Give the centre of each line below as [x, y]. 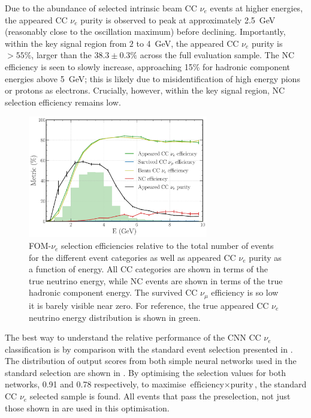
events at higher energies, [256, 8]
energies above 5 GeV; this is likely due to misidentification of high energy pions [153, 78]
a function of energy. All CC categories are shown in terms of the [148, 269]
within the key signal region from [66, 43]
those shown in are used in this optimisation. [87, 408]
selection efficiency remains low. [63, 102]
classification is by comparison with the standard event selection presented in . [149, 349]
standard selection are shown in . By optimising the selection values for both [145, 372]
